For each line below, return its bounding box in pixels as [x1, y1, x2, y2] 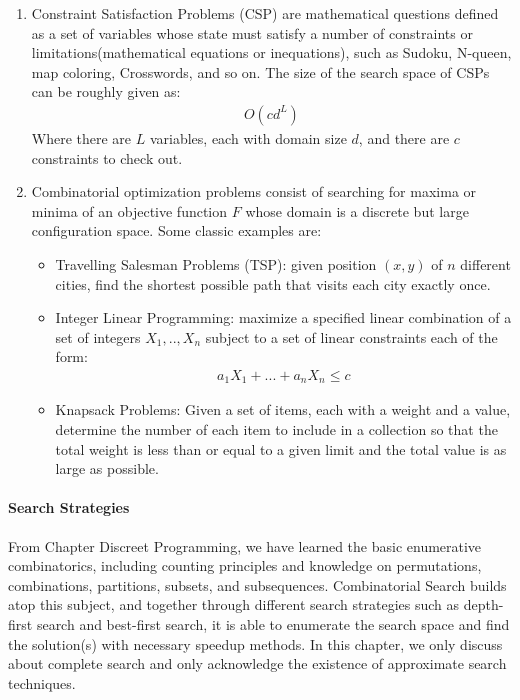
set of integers [55, 326, 141, 347]
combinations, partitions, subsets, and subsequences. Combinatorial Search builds [8, 574, 507, 595]
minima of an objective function [31, 200, 228, 221]
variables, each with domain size [149, 128, 347, 148]
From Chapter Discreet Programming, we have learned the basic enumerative [8, 535, 482, 556]
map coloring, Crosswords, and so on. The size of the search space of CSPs [31, 61, 490, 82]
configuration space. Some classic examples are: [31, 220, 322, 241]
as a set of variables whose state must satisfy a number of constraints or [31, 22, 473, 43]
